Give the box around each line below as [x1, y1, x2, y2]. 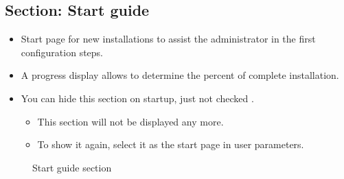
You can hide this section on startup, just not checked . [21, 91, 254, 105]
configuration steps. [21, 45, 104, 59]
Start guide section [32, 160, 112, 174]
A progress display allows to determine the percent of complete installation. [21, 68, 339, 82]
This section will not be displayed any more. [37, 114, 224, 128]
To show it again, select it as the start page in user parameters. [37, 137, 304, 152]
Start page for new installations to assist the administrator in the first [21, 32, 316, 46]
